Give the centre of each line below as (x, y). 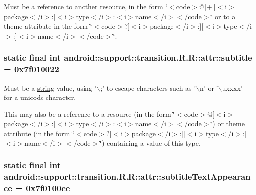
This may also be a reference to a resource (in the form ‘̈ (90, 114)
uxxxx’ (232, 87)
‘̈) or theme (228, 123)
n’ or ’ (209, 87)
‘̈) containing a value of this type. (150, 143)
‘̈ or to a (223, 16)
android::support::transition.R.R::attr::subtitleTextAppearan (127, 176)
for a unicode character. (40, 97)
